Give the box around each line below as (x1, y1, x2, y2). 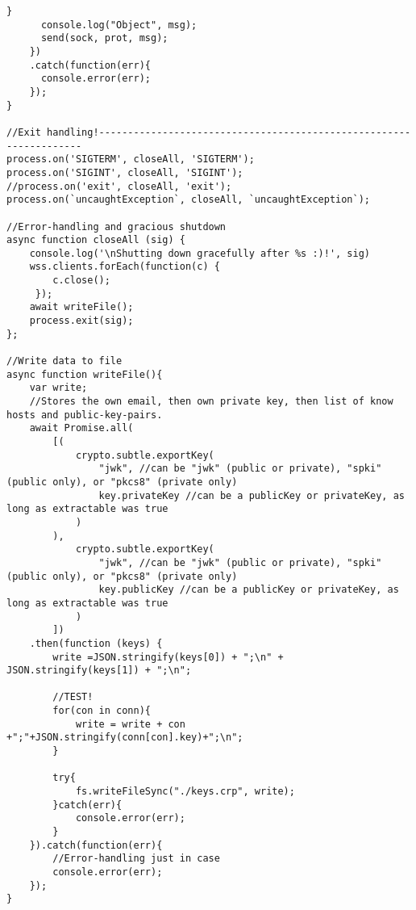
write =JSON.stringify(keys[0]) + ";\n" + (52, 651, 284, 663)
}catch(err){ (52, 799, 123, 811)
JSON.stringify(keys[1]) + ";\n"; (6, 665, 192, 677)
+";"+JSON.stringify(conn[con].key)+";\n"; (6, 732, 243, 744)
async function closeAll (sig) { (6, 234, 185, 246)
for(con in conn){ (52, 705, 151, 717)
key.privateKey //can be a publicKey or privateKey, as (98, 489, 405, 501)
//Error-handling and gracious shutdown (6, 220, 227, 233)
